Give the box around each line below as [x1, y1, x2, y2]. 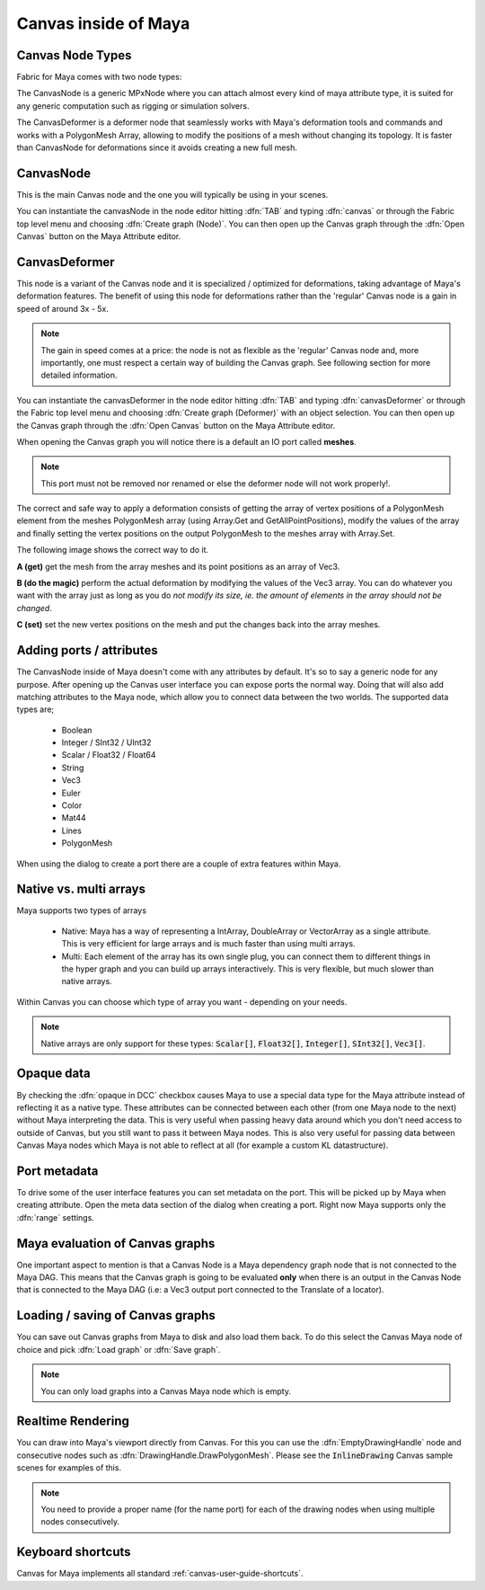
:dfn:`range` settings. [16, 1212, 94, 1222]
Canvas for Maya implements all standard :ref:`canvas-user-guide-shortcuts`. [16, 1568, 304, 1579]
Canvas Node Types [16, 48, 132, 63]
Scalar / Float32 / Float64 [61, 750, 156, 760]
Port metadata [16, 1163, 99, 1178]
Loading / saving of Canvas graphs [16, 1308, 216, 1323]
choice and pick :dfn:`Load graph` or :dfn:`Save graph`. [16, 1344, 221, 1355]
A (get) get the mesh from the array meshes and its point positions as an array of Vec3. [16, 561, 340, 572]
